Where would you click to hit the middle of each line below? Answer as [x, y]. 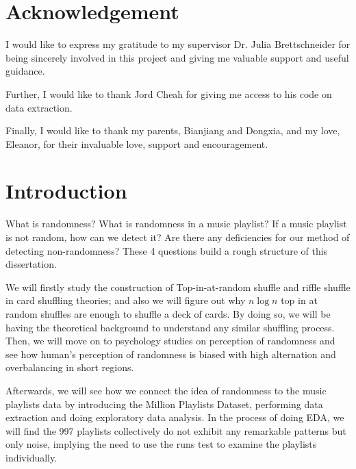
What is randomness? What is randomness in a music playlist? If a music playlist [176, 224]
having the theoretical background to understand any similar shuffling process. [170, 327]
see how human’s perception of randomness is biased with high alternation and [171, 354]
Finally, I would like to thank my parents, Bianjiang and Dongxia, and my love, [173, 130]
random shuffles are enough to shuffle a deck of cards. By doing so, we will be [168, 313]
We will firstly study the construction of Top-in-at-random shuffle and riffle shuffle [178, 287]
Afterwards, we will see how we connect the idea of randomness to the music [166, 390]
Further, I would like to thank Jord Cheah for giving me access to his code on [169, 93]
